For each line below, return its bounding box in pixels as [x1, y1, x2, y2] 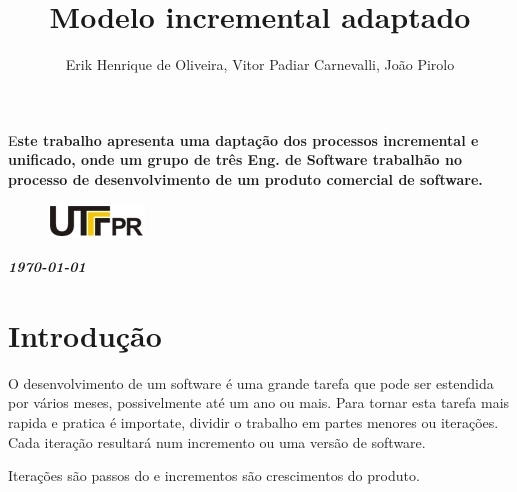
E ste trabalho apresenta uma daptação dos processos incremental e [8, 129, 479, 150]
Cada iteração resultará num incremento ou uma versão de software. [8, 431, 426, 452]
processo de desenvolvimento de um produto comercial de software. [8, 168, 483, 189]
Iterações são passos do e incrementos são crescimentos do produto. [8, 465, 420, 486]
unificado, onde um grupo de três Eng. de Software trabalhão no [8, 149, 462, 170]
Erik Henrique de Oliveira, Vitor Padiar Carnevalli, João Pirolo [65, 54, 455, 75]
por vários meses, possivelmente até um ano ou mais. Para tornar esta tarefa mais [8, 392, 510, 413]
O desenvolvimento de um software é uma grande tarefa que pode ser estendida [8, 372, 494, 393]
